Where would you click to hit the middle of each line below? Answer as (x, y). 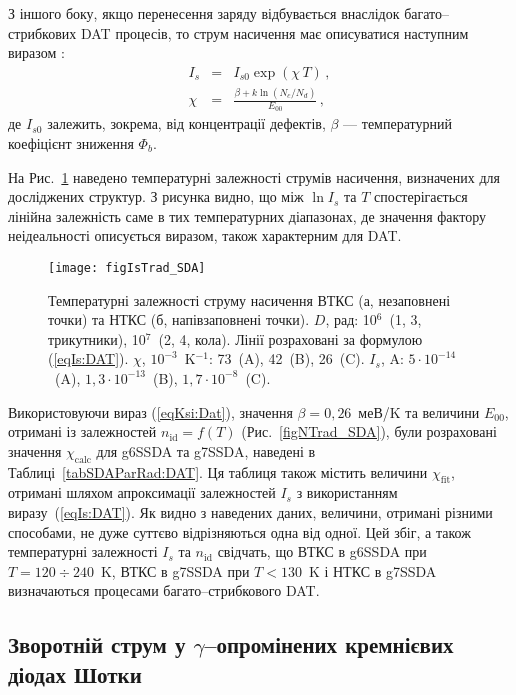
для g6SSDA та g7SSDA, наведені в (206, 450)
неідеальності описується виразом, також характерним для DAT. (205, 235)
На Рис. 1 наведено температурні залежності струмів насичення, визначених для (254, 176)
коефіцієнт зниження (71, 142)
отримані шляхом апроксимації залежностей (142, 492)
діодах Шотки (75, 673)
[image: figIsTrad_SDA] (127, 267)
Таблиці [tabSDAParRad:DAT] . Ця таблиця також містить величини (218, 471)
